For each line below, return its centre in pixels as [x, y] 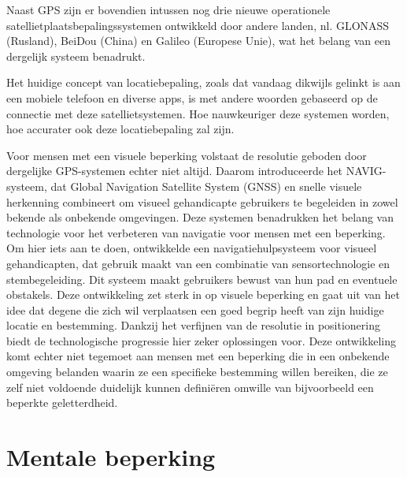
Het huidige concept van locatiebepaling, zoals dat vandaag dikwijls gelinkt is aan [203, 82]
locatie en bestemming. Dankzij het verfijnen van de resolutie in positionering [194, 325]
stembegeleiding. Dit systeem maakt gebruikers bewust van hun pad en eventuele [202, 279]
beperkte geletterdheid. [62, 402]
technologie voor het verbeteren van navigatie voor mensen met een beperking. [196, 232]
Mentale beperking [111, 457]
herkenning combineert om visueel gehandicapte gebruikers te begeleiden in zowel [202, 201]
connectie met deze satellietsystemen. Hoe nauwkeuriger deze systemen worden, [198, 113]
